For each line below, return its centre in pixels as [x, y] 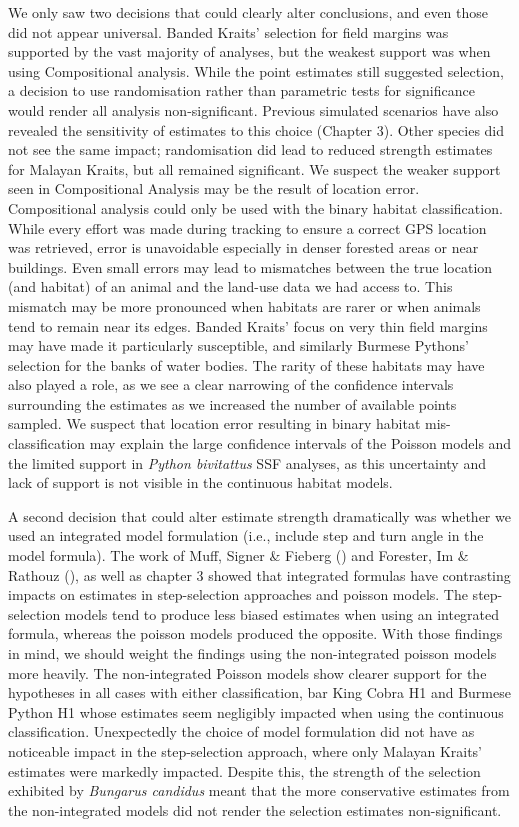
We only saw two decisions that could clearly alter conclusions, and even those [248, 12]
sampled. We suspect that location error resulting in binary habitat [214, 423]
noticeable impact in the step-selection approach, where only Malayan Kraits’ [245, 750]
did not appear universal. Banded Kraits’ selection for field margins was [228, 31]
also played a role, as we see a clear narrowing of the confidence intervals [231, 384]
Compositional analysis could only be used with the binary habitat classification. [255, 207]
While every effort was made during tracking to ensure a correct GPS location [247, 227]
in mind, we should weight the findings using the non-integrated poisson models [252, 653]
